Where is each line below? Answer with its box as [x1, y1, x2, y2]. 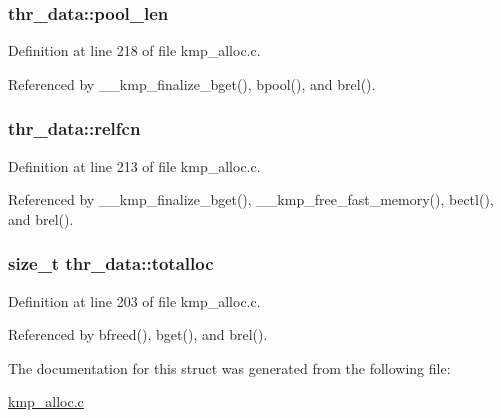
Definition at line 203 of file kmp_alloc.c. [8, 290, 261, 311]
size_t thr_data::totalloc [8, 251, 214, 276]
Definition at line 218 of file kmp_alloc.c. [8, 40, 261, 61]
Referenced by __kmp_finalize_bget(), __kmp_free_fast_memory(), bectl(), [8, 189, 494, 210]
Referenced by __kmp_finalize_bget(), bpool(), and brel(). [8, 73, 376, 94]
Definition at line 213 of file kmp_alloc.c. [8, 155, 261, 176]
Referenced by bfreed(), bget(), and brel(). [8, 324, 268, 345]
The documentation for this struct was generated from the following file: [8, 357, 451, 378]
